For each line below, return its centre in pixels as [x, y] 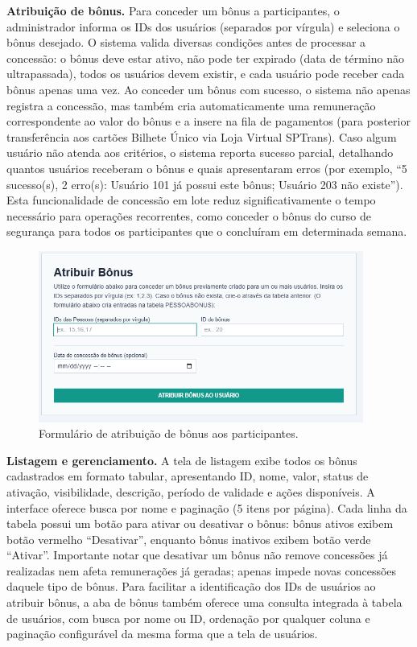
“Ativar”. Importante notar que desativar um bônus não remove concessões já [197, 555]
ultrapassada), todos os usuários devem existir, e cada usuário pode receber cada [206, 74]
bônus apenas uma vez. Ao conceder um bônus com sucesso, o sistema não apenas [208, 89]
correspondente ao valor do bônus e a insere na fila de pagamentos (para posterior [208, 121]
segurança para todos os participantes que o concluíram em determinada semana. [207, 231]
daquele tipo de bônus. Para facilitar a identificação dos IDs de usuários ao [191, 586]
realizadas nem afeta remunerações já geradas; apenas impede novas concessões [202, 570]
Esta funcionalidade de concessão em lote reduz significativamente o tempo [191, 200]
